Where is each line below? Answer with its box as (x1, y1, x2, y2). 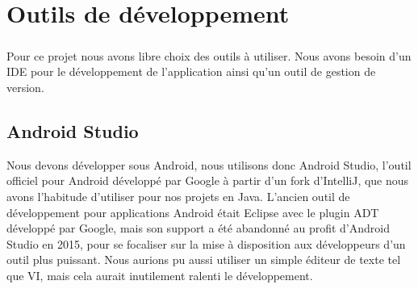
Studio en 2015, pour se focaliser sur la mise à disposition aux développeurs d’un (6, 235, 406, 252)
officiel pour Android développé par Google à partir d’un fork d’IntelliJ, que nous (6, 172, 409, 189)
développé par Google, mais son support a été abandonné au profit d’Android (6, 220, 390, 237)
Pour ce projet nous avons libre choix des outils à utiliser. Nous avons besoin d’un (6, 47, 412, 64)
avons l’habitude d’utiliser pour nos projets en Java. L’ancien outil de (6, 187, 350, 204)
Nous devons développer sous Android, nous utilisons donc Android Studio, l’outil (6, 156, 412, 173)
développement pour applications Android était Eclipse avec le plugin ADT (6, 203, 379, 220)
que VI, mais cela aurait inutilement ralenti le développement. (6, 266, 313, 283)
